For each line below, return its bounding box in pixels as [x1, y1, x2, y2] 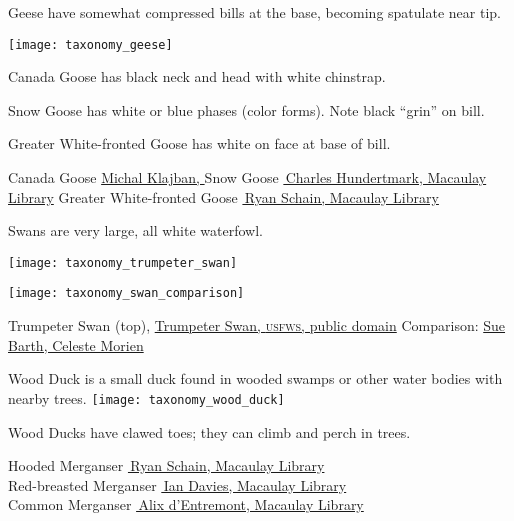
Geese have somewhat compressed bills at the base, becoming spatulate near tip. [8, 2, 501, 22]
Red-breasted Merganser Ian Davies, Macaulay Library [8, 474, 347, 495]
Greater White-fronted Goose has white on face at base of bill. [8, 133, 391, 154]
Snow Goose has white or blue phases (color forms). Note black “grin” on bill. [8, 99, 485, 120]
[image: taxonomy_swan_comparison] [8, 286, 245, 301]
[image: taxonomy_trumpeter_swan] [8, 255, 238, 270]
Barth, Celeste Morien [8, 334, 144, 355]
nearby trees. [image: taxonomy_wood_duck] [8, 387, 285, 408]
